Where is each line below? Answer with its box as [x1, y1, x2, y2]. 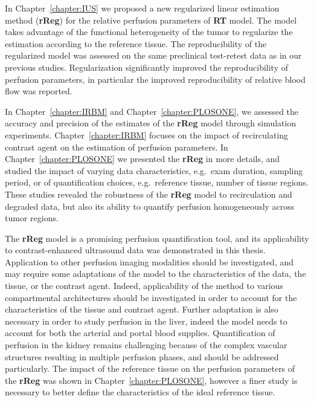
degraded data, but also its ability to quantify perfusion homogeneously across [5, 199, 295, 212]
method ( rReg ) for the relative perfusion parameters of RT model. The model [5, 13, 297, 26]
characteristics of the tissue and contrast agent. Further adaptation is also [5, 303, 278, 316]
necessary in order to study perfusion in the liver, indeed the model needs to [5, 314, 287, 327]
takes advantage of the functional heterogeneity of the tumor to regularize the [5, 25, 293, 38]
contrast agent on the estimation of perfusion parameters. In [5, 140, 228, 153]
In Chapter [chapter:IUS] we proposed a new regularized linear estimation [5, 2, 280, 14]
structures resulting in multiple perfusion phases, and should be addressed [5, 350, 279, 363]
